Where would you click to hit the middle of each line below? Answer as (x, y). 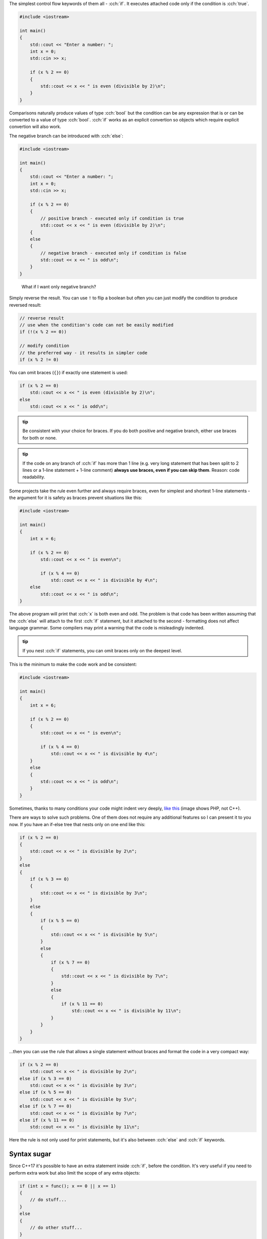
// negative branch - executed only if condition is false (113, 253)
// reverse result (42, 318)
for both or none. (40, 438)
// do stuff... (48, 1200)
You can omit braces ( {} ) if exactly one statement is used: (68, 372)
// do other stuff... (56, 1227)
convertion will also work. (35, 127)
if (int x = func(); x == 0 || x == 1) (68, 1186)
